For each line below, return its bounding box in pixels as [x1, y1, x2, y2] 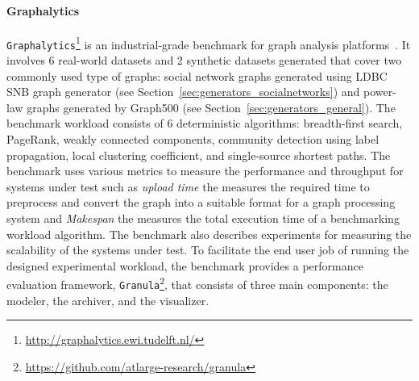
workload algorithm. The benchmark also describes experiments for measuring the [6, 225, 412, 242]
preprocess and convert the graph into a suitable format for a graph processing [6, 194, 396, 211]
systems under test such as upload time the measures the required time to [6, 178, 370, 195]
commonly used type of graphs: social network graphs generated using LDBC [6, 67, 388, 84]
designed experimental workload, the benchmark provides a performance [6, 257, 363, 274]
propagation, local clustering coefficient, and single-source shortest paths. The [6, 146, 391, 163]
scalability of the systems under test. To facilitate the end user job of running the [6, 241, 409, 258]
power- [363, 83, 396, 100]
